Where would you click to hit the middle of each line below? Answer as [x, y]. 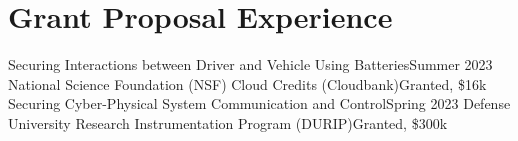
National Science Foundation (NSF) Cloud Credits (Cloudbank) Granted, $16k [247, 83]
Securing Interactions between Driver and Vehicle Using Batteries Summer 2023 [250, 64]
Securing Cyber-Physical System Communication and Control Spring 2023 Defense [259, 103]
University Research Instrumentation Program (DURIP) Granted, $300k [228, 122]
